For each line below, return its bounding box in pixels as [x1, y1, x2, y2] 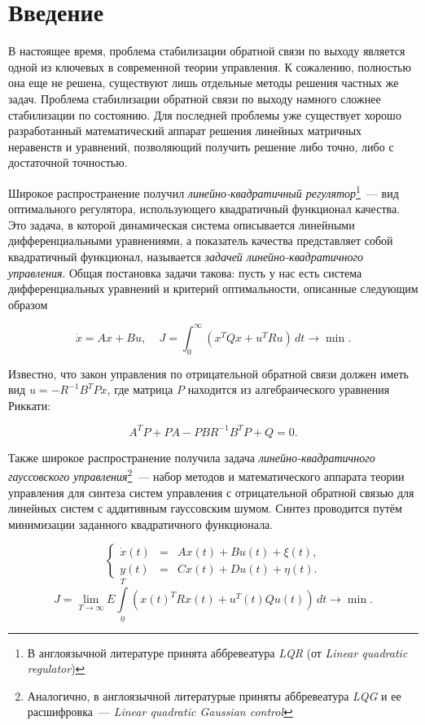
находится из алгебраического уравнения [187, 381, 390, 398]
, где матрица [107, 381, 173, 398]
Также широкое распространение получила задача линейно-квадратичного [8, 448, 375, 465]
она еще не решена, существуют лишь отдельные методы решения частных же [8, 74, 399, 91]
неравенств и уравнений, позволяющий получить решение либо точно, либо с [8, 138, 394, 155]
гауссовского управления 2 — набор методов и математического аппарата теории [8, 465, 405, 485]
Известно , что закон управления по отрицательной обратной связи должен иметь [8, 365, 409, 382]
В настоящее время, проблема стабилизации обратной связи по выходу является [8, 42, 405, 59]
